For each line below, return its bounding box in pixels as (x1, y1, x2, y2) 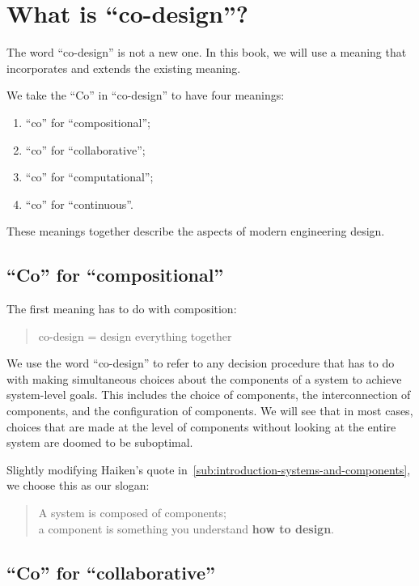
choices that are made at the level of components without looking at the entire (6, 418, 396, 435)
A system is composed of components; (38, 504, 226, 521)
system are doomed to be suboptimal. (6, 434, 193, 451)
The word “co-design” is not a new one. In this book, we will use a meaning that (6, 44, 407, 61)
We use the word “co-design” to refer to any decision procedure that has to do (6, 355, 395, 372)
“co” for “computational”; (25, 168, 154, 185)
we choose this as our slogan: (6, 477, 150, 494)
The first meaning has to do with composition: (6, 300, 237, 317)
